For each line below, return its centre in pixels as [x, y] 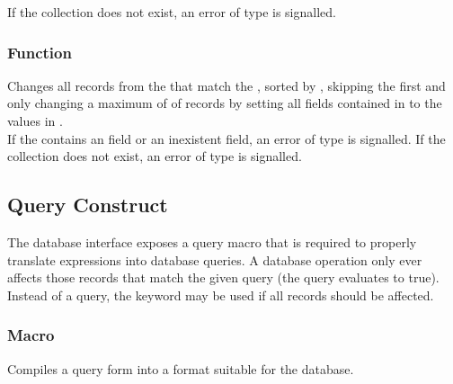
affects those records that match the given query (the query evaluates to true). [223, 277]
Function [40, 52]
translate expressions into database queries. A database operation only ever [215, 259]
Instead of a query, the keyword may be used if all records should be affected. [221, 295]
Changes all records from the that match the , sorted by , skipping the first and [226, 85]
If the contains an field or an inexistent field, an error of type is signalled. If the [226, 138]
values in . [35, 121]
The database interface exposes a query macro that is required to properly [212, 241]
